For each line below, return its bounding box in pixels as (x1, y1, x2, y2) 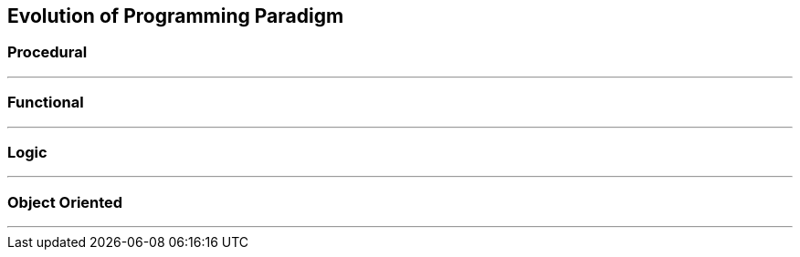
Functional (7, 93, 84, 112)
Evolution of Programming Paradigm (7, 5, 344, 27)
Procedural (7, 43, 88, 62)
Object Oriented (7, 192, 123, 211)
